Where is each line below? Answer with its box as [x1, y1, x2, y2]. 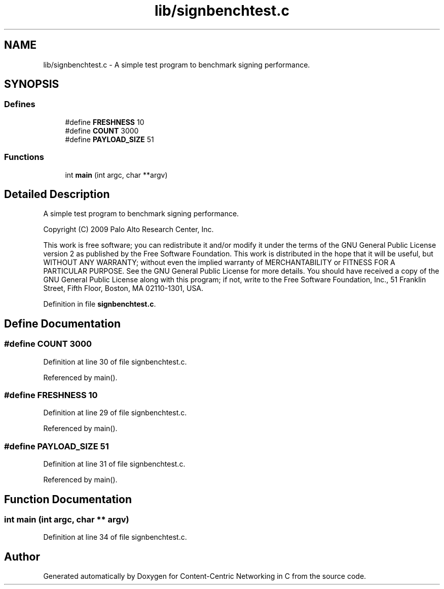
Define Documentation [4, 317, 121, 330]
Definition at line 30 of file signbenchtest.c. [43, 357, 187, 366]
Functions [4, 152, 44, 162]
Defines [4, 99, 35, 110]
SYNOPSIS [4, 78, 59, 91]
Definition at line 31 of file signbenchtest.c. [43, 460, 186, 469]
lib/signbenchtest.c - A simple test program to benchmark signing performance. [43, 60, 310, 69]
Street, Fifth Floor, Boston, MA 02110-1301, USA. [43, 284, 204, 293]
